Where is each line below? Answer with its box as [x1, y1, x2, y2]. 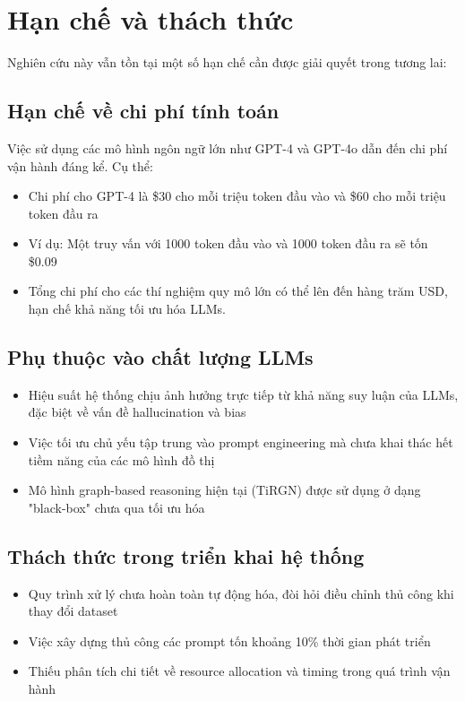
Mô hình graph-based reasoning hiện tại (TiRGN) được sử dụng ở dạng [28, 480, 421, 499]
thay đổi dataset [28, 601, 118, 620]
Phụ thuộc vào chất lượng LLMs [7, 343, 314, 371]
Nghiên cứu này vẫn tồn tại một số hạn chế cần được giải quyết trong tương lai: [7, 53, 447, 72]
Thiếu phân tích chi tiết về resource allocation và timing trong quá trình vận [28, 662, 451, 680]
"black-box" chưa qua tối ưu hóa [28, 498, 205, 516]
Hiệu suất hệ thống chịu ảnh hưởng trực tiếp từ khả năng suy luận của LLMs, [28, 385, 459, 403]
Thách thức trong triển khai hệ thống [7, 541, 365, 569]
